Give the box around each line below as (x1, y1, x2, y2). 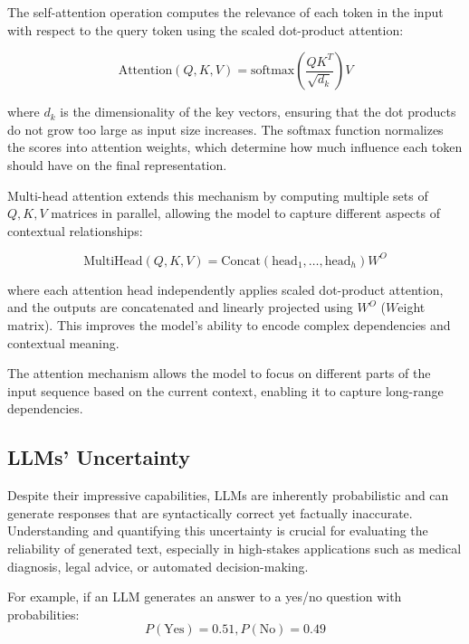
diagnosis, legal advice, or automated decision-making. (7, 556, 309, 575)
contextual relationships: (7, 221, 143, 240)
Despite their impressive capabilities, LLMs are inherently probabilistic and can (7, 486, 449, 505)
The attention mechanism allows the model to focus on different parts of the (7, 364, 431, 383)
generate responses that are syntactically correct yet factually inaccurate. (7, 503, 413, 522)
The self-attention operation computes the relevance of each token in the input (7, 3, 444, 21)
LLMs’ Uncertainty (7, 443, 191, 471)
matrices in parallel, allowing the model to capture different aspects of (51, 204, 440, 223)
